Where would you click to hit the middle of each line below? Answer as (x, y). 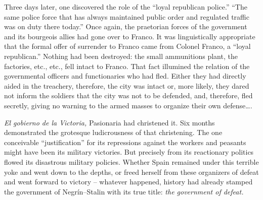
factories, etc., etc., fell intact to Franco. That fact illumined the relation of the (127, 66)
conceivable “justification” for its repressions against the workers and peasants (125, 142)
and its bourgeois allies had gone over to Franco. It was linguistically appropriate (130, 36)
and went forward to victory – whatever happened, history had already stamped (128, 182)
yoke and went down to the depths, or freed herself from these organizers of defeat (131, 172)
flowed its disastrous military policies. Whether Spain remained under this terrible (131, 161)
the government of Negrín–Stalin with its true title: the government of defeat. (124, 191)
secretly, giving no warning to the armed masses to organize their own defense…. (128, 105)
